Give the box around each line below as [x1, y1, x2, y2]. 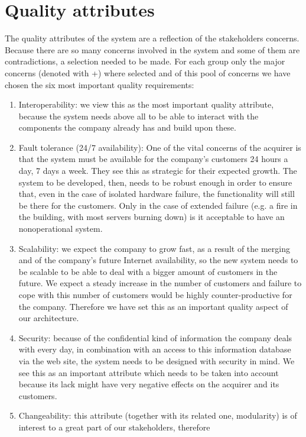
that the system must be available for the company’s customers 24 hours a [18, 153, 288, 165]
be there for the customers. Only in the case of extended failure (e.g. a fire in [18, 199, 298, 211]
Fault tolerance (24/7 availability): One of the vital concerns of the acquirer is [18, 141, 301, 153]
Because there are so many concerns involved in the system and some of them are [5, 43, 300, 56]
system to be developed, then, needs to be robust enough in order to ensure [18, 176, 292, 188]
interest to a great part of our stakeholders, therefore [18, 420, 210, 433]
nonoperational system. [18, 222, 103, 235]
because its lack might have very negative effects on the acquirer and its [18, 378, 279, 390]
